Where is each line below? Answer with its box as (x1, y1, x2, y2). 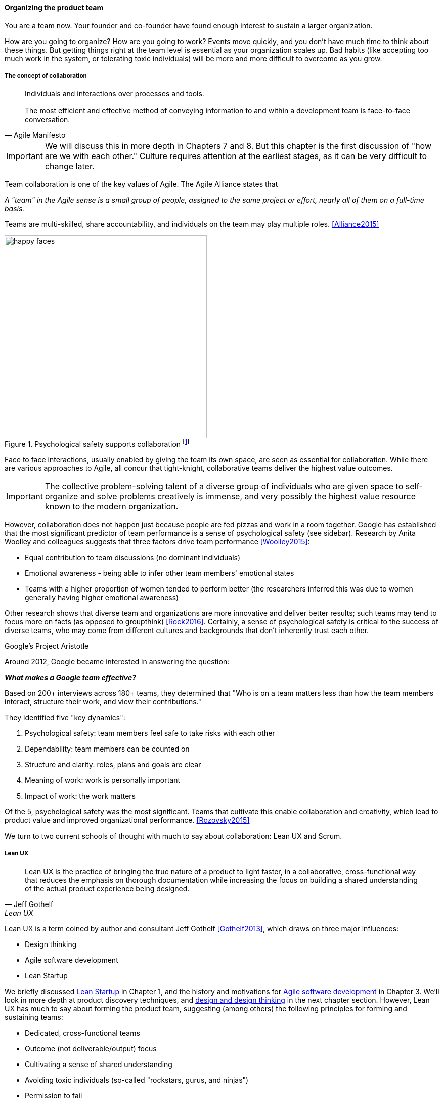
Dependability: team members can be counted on (25, 744, 190, 754)
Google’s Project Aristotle (5, 642, 89, 651)
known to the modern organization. (45, 501, 179, 512)
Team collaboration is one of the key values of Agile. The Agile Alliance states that (5, 180, 278, 189)
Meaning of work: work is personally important (25, 776, 180, 785)
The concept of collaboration (5, 72, 87, 80)
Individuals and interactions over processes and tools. (25, 89, 204, 98)
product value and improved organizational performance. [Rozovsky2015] (5, 816, 250, 825)
